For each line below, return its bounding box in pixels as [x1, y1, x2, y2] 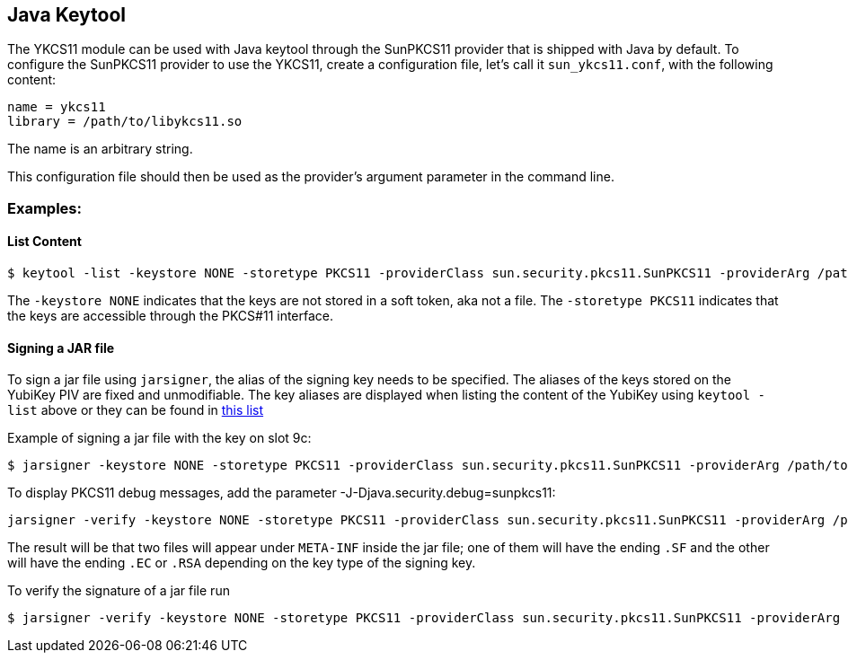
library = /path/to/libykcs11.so [7, 114, 243, 129]
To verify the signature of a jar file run [7, 583, 230, 599]
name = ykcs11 [7, 100, 106, 115]
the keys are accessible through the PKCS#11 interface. [7, 308, 334, 324]
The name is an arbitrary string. [7, 141, 193, 157]
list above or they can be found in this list [7, 402, 264, 418]
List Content [7, 233, 82, 250]
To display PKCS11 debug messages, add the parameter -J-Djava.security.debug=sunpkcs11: [7, 485, 556, 501]
